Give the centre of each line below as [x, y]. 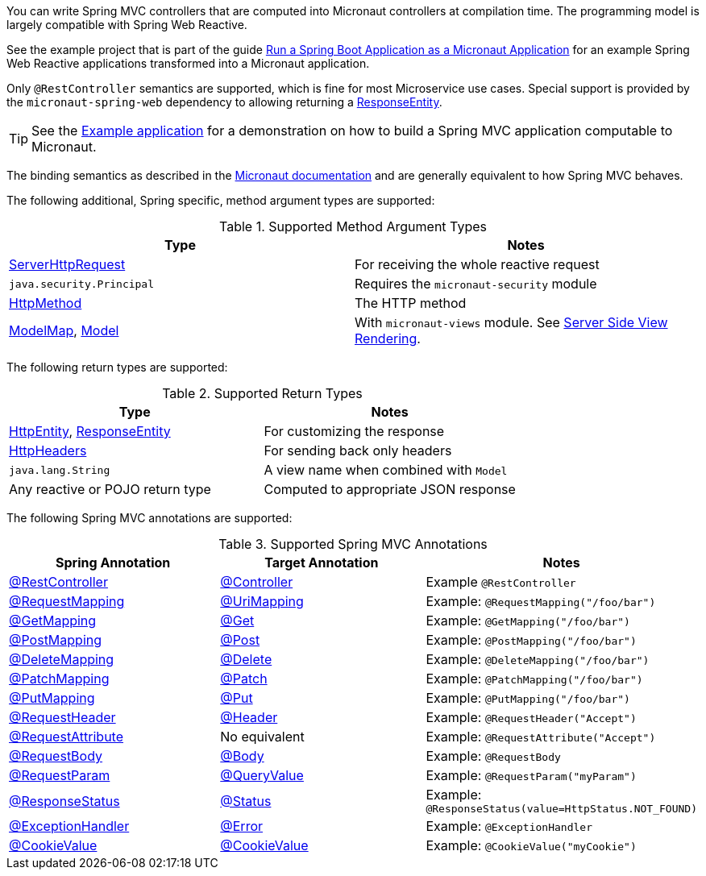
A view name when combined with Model [386, 470]
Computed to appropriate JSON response [390, 489]
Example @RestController [501, 582]
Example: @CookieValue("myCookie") [531, 845]
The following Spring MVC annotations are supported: [150, 518]
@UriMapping [262, 601]
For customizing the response [354, 431]
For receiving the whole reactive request [477, 264]
